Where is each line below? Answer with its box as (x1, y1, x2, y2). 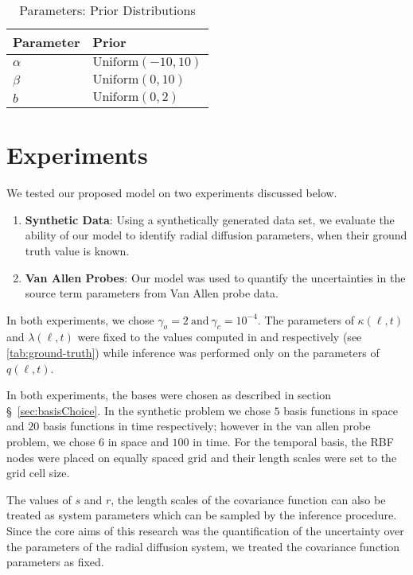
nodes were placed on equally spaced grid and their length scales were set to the (6, 449, 397, 465)
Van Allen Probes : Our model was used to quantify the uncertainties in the (25, 269, 406, 286)
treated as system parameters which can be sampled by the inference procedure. (6, 507, 397, 523)
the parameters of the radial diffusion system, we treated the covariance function (6, 538, 399, 554)
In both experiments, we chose (6, 311, 154, 328)
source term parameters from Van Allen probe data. (25, 285, 279, 301)
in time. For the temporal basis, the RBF (193, 433, 394, 450)
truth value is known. (25, 242, 130, 258)
